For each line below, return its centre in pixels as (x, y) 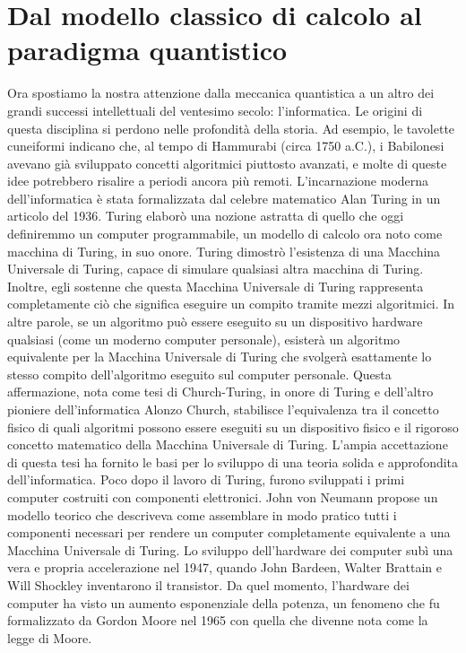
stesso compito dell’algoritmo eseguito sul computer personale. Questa (199, 374)
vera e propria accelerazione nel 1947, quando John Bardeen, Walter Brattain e (225, 567)
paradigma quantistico (147, 50)
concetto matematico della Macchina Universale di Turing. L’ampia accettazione (228, 444)
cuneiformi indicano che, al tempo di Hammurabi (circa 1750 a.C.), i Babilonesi (226, 146)
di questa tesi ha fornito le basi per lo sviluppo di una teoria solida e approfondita (233, 461)
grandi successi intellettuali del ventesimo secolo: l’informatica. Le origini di (215, 110)
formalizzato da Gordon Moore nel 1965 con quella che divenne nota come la (218, 620)
